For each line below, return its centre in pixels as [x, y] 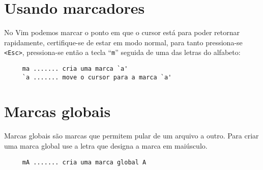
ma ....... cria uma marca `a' [75, 68]
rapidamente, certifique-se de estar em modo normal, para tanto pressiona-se [123, 42]
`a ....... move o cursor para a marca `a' [97, 77]
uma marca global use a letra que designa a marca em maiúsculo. [106, 146]
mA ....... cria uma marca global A [84, 162]
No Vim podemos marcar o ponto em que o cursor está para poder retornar [122, 32]
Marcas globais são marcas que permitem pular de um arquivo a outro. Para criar [131, 136]
